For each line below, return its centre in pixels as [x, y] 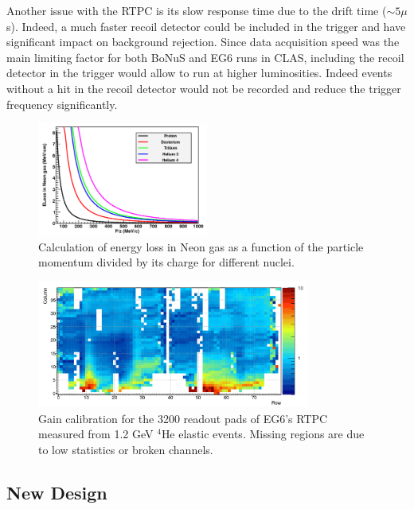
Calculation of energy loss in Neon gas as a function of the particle [201, 246]
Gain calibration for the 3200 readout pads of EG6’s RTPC [183, 418]
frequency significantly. [62, 104]
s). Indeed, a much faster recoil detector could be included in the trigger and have [206, 26]
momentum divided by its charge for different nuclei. [166, 262]
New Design [57, 493]
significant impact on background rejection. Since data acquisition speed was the [203, 42]
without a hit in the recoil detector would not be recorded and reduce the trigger [204, 88]
